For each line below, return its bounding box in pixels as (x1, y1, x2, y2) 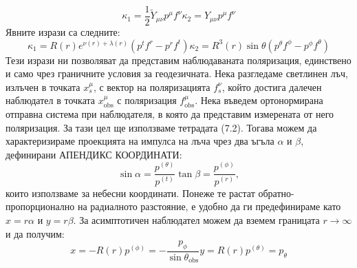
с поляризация (117, 93, 177, 107)
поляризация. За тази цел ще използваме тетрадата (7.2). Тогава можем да (6, 120, 317, 134)
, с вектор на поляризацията (93, 79, 210, 94)
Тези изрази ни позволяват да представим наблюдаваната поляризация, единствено (6, 52, 351, 67)
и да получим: (6, 226, 65, 240)
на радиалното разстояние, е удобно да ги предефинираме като (77, 199, 341, 214)
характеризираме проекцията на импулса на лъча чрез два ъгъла (6, 134, 274, 148)
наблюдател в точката (6, 93, 95, 107)
